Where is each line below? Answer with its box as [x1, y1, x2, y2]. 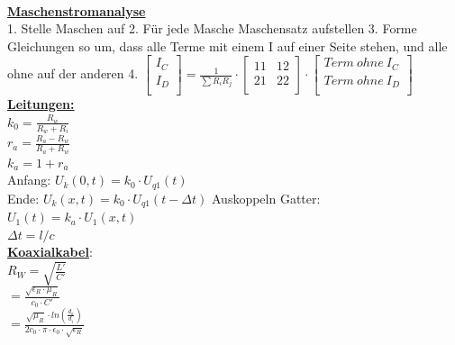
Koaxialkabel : [7, 242, 93, 261]
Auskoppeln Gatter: [211, 188, 321, 207]
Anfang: [7, 170, 51, 189]
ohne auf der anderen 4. [7, 64, 139, 83]
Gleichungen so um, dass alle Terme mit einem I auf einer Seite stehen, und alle [7, 36, 448, 55]
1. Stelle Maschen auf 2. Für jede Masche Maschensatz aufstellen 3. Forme [7, 19, 417, 38]
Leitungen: [7, 95, 75, 113]
